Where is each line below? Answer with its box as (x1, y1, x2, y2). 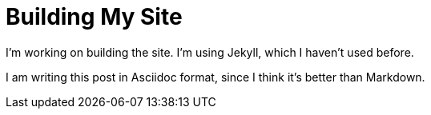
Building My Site (6, 3, 183, 30)
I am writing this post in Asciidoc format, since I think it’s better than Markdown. (6, 69, 425, 84)
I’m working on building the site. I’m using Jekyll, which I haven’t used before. (6, 45, 414, 59)
